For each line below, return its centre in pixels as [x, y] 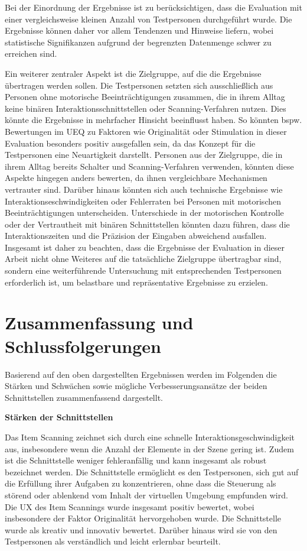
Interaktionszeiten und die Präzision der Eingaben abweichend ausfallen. [136, 236]
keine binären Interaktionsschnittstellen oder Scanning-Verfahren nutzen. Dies [146, 108]
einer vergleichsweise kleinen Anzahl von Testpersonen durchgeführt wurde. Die [148, 19]
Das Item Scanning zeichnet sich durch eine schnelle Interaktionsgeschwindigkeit [150, 437]
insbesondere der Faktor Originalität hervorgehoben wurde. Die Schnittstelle [143, 518]
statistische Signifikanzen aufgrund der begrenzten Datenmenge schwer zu [138, 42]
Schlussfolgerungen [83, 346]
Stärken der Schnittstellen [59, 417]
